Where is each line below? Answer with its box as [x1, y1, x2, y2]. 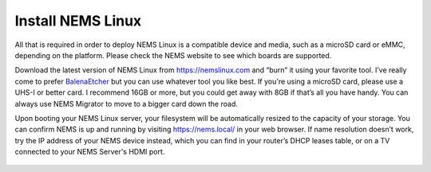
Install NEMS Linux [14, 12, 142, 29]
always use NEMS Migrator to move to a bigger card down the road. [14, 99, 239, 108]
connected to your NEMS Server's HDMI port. [14, 147, 165, 157]
